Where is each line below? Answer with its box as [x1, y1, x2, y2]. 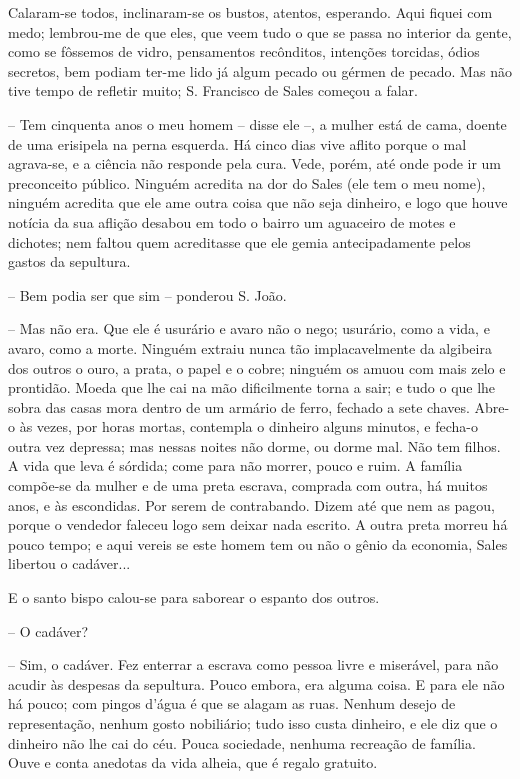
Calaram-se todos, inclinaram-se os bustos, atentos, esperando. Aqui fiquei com [8, 2, 493, 22]
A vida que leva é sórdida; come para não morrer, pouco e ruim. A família [8, 455, 463, 476]
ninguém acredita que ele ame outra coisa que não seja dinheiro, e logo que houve [8, 192, 508, 213]
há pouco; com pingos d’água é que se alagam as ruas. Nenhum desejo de [8, 693, 456, 714]
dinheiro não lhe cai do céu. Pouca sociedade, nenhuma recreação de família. [8, 732, 476, 753]
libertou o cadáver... [8, 553, 131, 574]
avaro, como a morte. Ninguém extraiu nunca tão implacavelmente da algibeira [8, 337, 492, 358]
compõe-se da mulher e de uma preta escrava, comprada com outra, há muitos [8, 475, 488, 496]
